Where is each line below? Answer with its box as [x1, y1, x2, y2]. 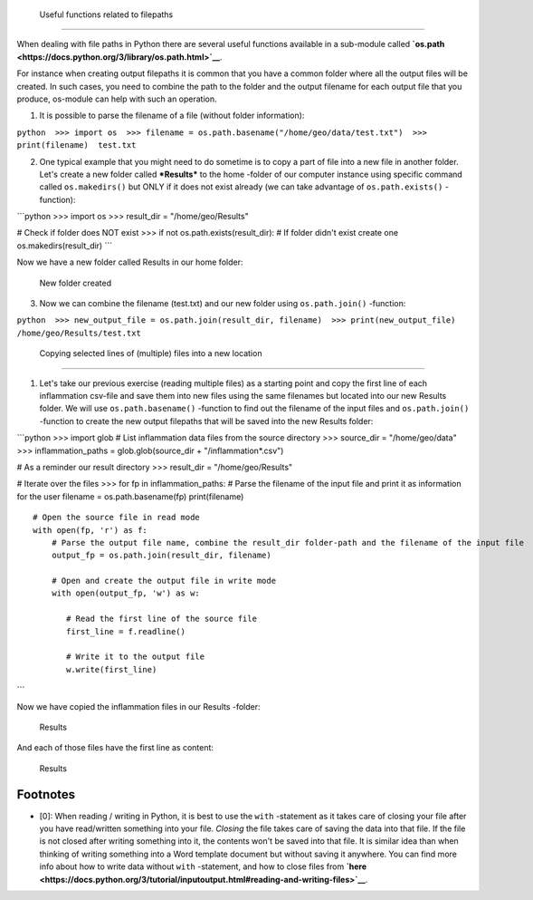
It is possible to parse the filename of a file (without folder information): [39, 110, 305, 121]
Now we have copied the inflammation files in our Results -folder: [16, 701, 262, 711]
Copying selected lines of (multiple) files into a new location [39, 348, 262, 359]
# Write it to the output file [66, 652, 205, 662]
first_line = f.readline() [66, 626, 186, 636]
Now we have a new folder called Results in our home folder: [16, 256, 243, 267]
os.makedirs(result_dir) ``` [16, 240, 113, 251]
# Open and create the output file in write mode [51, 576, 276, 586]
